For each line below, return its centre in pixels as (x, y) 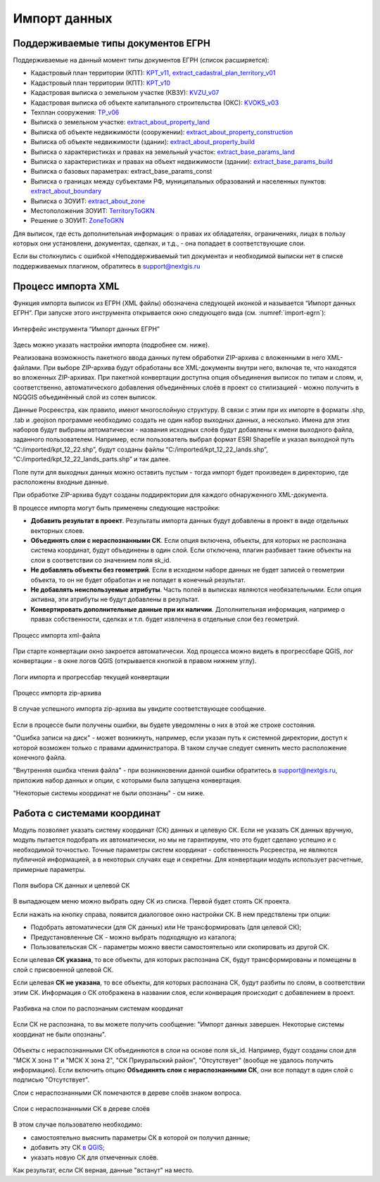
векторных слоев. (57, 530)
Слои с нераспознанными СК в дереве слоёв (82, 1109)
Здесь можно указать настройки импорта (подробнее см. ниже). (112, 345)
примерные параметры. (49, 869)
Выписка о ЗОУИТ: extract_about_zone (88, 201)
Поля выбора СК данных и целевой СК (71, 885)
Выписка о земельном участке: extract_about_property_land (120, 122)
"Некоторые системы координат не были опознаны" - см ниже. (109, 793)
